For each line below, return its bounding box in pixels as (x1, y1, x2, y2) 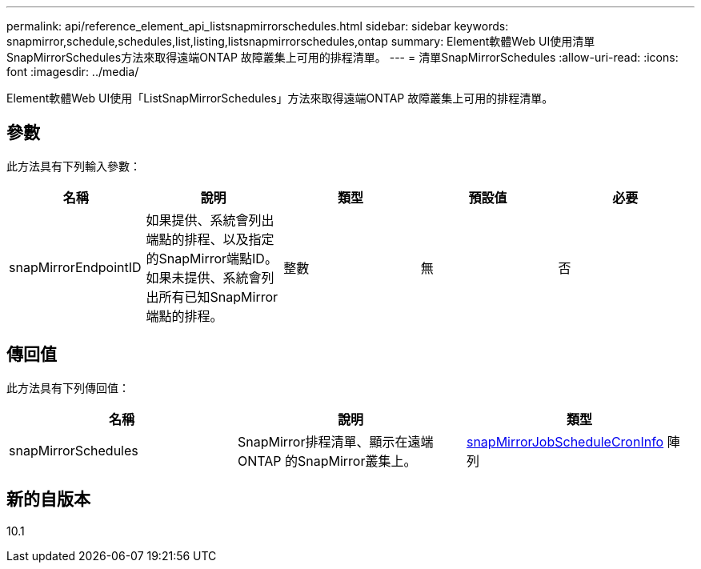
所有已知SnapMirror (158, 288, 278, 305)
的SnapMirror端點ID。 (146, 250, 278, 266)
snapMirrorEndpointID (9, 258, 142, 275)
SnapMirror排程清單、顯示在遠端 (237, 433, 434, 450)
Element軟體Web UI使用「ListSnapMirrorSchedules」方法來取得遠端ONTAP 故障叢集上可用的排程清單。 (6, 91, 554, 105)
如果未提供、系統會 (146, 269, 262, 286)
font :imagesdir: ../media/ (6, 65, 139, 78)
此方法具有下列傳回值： (6, 380, 130, 395)
